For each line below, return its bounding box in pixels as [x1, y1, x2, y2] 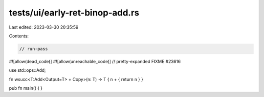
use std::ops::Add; [9, 67, 46, 73]
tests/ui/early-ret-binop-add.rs [9, 7, 139, 18]
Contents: [9, 33, 29, 39]
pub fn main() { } [9, 85, 43, 91]
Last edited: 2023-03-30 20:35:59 [9, 24, 79, 30]
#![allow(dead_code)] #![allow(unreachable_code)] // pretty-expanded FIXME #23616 [9, 58, 181, 64]
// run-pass [19, 46, 48, 51]
